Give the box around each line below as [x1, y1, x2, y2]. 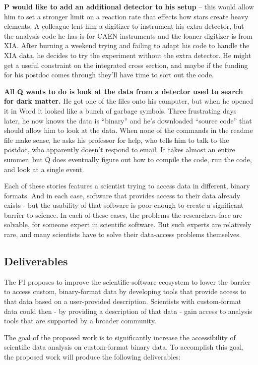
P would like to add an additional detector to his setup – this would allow [4, 1, 254, 11]
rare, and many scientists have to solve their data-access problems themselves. [4, 229, 241, 240]
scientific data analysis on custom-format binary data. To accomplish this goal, [4, 342, 244, 352]
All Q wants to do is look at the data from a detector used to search [4, 86, 243, 96]
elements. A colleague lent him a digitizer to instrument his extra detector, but [4, 21, 244, 31]
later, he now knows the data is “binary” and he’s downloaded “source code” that [4, 115, 252, 125]
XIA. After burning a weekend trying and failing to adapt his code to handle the [4, 40, 250, 51]
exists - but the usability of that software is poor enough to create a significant [4, 200, 244, 210]
